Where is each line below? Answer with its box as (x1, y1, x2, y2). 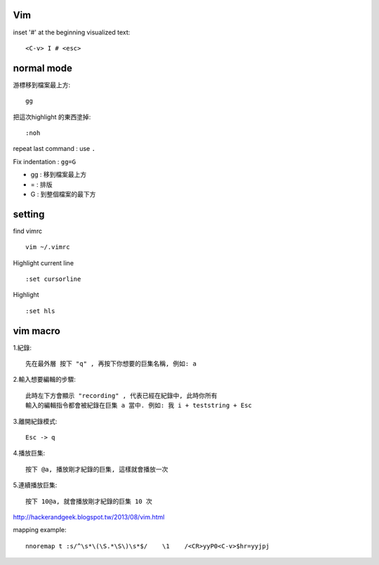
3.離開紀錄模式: (13, 417, 58, 425)
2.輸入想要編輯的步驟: (13, 375, 77, 384)
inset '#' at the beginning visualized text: (13, 28, 131, 36)
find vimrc (13, 227, 42, 235)
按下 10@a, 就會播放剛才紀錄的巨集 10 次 (25, 497, 152, 505)
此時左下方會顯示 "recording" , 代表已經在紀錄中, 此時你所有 (25, 392, 218, 399)
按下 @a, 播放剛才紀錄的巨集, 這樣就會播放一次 (25, 465, 168, 473)
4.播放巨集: (13, 449, 46, 458)
